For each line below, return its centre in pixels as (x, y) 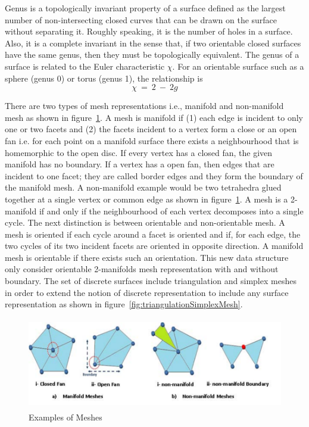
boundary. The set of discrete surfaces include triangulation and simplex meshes (151, 281)
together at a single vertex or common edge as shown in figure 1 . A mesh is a (146, 199)
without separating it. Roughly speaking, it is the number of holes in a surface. (149, 31)
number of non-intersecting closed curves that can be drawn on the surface (141, 19)
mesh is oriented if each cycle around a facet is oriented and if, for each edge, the (153, 234)
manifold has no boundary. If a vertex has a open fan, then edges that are (140, 164)
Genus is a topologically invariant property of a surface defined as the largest (145, 8)
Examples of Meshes (65, 417)
